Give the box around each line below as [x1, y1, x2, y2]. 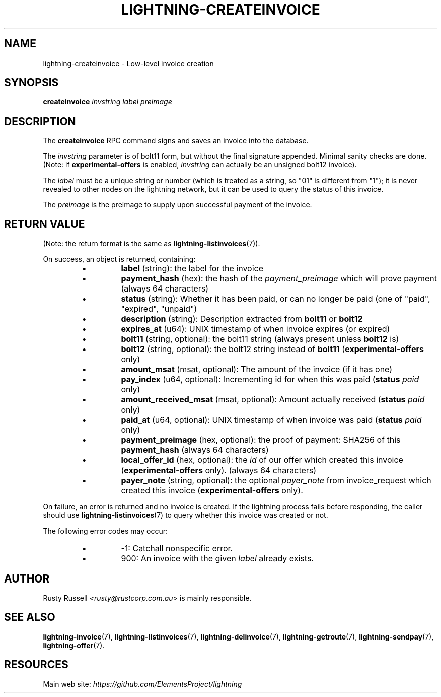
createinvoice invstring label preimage [43, 97, 172, 106]
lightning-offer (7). [43, 641, 105, 650]
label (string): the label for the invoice [121, 263, 263, 274]
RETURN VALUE [4, 217, 85, 230]
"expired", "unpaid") [121, 304, 197, 314]
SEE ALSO [4, 611, 55, 624]
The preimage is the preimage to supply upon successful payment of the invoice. [43, 200, 312, 209]
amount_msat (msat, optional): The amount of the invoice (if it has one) [121, 364, 393, 375]
